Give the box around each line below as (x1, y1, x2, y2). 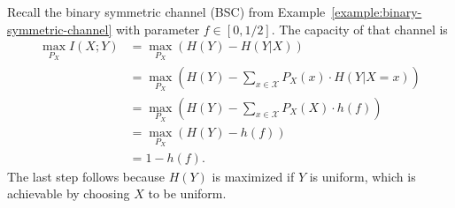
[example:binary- (331, 3, 422, 20)
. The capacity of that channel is (271, 19, 448, 38)
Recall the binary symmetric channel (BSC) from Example (7, 3, 326, 20)
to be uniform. (148, 184, 227, 203)
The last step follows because (7, 167, 165, 185)
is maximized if (212, 167, 295, 185)
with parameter (115, 19, 200, 38)
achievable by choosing (7, 184, 130, 203)
